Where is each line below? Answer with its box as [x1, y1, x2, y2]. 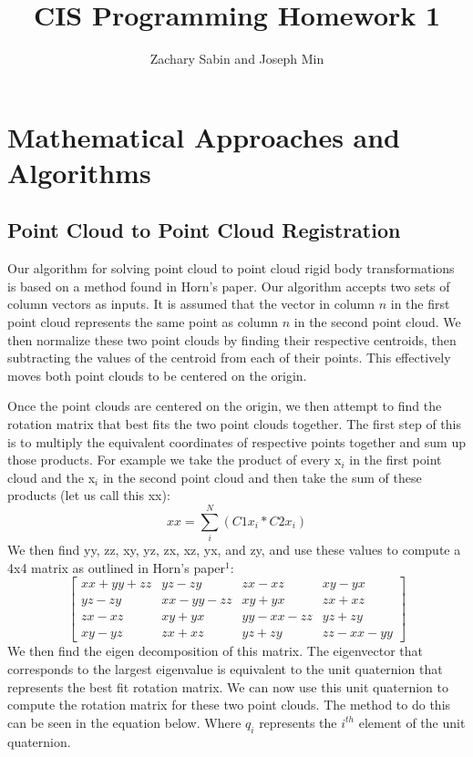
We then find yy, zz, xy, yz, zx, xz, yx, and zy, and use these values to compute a [7, 540, 461, 559]
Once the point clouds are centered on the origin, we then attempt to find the [7, 396, 442, 415]
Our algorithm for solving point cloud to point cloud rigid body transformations [7, 259, 455, 278]
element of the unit [358, 712, 466, 731]
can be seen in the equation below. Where [7, 712, 242, 731]
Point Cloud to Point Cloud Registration [7, 216, 401, 244]
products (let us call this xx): [7, 486, 170, 505]
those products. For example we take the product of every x [7, 450, 342, 469]
